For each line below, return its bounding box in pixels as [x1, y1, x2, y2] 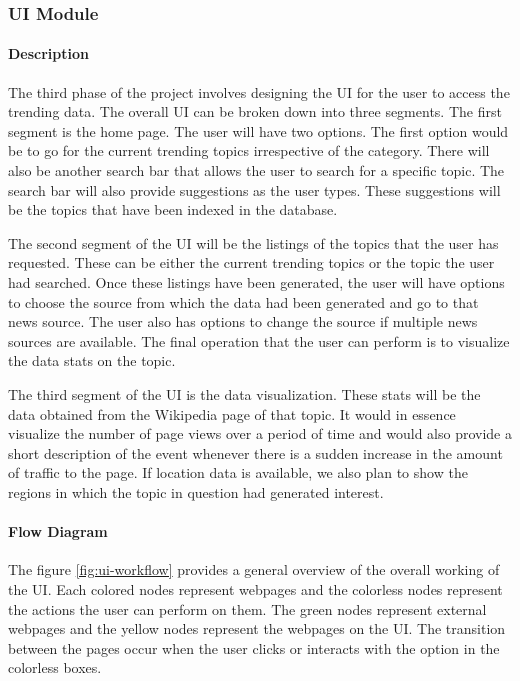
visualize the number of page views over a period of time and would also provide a [8, 423, 512, 444]
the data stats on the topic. [8, 350, 176, 371]
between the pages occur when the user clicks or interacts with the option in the [8, 637, 500, 658]
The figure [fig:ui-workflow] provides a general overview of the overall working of [8, 559, 500, 580]
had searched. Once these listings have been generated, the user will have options [8, 271, 505, 292]
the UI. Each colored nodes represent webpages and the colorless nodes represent [8, 578, 503, 599]
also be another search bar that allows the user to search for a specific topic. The [8, 160, 505, 181]
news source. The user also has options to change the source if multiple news [8, 311, 478, 332]
